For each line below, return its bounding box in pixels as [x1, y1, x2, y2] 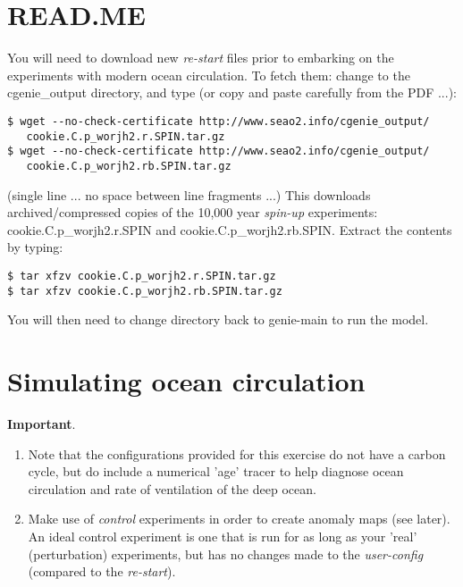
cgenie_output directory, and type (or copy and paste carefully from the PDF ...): [7, 83, 457, 102]
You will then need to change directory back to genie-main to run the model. [7, 310, 429, 329]
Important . [7, 414, 76, 432]
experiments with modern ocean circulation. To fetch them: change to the [7, 65, 410, 84]
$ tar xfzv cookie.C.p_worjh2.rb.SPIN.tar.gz [7, 284, 282, 298]
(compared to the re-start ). [28, 562, 176, 581]
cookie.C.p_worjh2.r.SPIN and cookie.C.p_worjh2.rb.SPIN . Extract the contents [7, 220, 452, 239]
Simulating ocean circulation [7, 363, 366, 398]
